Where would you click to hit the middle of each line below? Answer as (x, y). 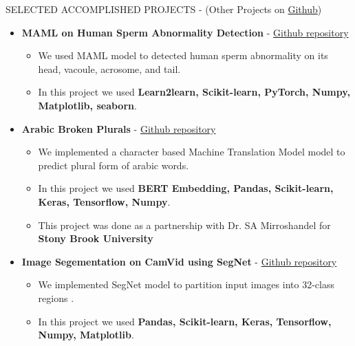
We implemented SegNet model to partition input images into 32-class (186, 284)
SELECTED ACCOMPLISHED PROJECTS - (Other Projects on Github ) (164, 9)
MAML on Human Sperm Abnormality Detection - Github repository (185, 32)
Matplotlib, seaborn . (87, 105)
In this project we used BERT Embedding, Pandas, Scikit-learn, (186, 188)
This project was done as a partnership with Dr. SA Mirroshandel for (184, 225)
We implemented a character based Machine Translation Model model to (192, 152)
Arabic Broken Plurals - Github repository (119, 128)
